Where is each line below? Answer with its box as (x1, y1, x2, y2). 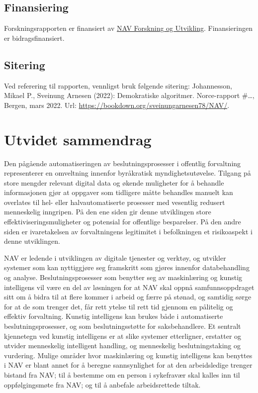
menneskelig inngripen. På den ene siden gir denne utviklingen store (4, 206, 211, 217)
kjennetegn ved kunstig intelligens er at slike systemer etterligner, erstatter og (4, 330, 242, 341)
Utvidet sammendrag (4, 129, 152, 149)
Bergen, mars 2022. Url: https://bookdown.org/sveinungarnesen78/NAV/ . (4, 99, 230, 110)
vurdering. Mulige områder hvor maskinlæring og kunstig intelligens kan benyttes (4, 350, 253, 360)
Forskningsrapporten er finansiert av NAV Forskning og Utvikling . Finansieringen (4, 23, 253, 33)
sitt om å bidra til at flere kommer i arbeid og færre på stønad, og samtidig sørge (4, 292, 252, 302)
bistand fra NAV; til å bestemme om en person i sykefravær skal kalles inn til (4, 369, 240, 380)
